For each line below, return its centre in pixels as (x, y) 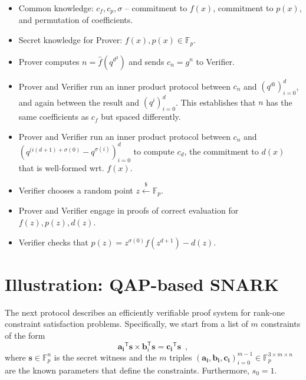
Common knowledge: (56, 8)
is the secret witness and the (105, 357)
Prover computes (49, 61)
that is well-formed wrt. (61, 167)
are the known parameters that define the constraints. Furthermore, (127, 370)
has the (279, 102)
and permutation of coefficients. (76, 20)
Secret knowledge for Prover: (70, 40)
